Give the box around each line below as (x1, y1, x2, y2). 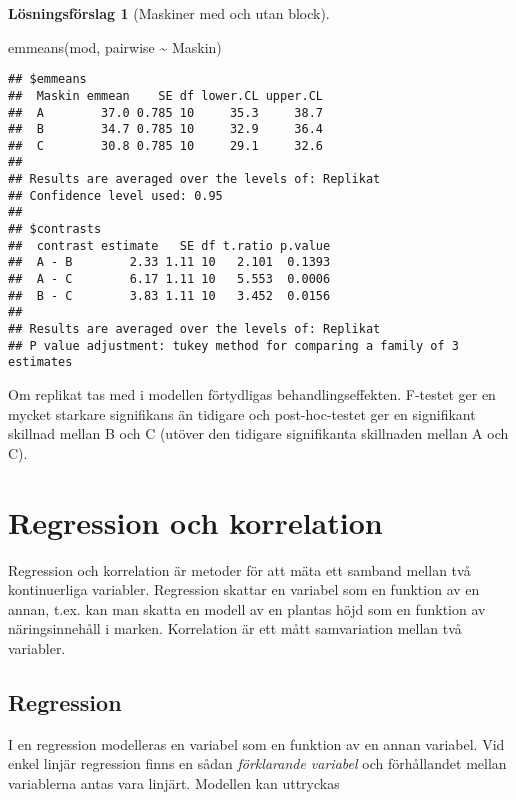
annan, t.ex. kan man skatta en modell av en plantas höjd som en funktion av (8, 598, 486, 619)
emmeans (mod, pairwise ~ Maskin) (8, 36, 222, 57)
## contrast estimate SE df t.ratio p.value (8, 238, 331, 253)
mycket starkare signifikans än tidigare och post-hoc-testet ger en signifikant (8, 403, 476, 424)
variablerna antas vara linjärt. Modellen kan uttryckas (8, 772, 340, 793)
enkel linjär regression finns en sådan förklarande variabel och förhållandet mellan (8, 753, 507, 774)
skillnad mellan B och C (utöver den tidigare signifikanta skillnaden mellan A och (8, 423, 509, 444)
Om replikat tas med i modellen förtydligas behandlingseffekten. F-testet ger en (8, 384, 496, 404)
